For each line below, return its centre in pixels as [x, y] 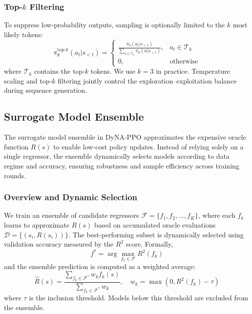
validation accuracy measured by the [59, 244]
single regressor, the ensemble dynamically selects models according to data [117, 156]
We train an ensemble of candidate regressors [72, 215]
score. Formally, [149, 244]
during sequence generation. [46, 90]
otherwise [184, 61]
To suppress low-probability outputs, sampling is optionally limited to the [115, 25]
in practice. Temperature [193, 71]
